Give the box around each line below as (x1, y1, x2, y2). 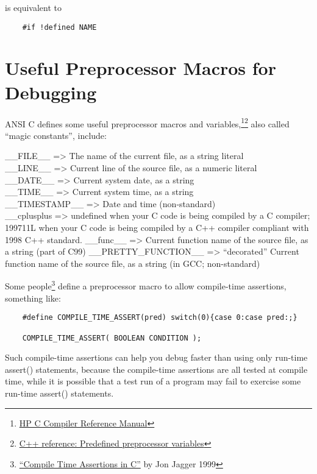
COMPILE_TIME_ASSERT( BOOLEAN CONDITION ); (22, 333, 202, 342)
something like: (5, 291, 61, 304)
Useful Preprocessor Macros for (5, 55, 276, 80)
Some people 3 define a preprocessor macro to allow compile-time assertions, (5, 278, 287, 292)
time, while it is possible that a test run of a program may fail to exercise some (5, 375, 301, 387)
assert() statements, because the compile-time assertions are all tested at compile (5, 363, 308, 375)
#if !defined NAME (22, 23, 97, 32)
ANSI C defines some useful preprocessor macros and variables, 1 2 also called (5, 115, 290, 130)
